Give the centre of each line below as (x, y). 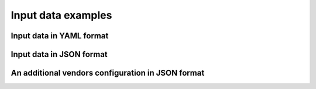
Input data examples (61, 15)
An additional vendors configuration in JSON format (108, 73)
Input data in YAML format (60, 36)
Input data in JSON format (59, 54)
